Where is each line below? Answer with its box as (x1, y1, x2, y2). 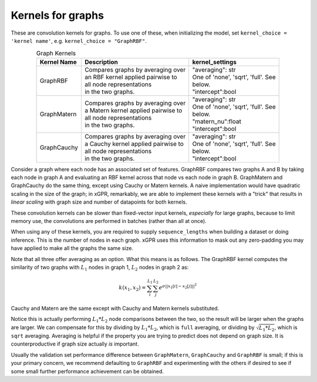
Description (84, 58, 119, 66)
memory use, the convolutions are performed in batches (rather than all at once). (11, 218, 207, 225)
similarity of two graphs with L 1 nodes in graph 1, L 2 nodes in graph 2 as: (11, 264, 189, 272)
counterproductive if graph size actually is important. (11, 340, 139, 347)
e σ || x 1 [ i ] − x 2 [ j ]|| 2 (158, 282, 197, 291)
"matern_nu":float (192, 117, 242, 126)
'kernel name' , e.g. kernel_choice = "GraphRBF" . (11, 37, 147, 44)
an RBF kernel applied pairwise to (84, 73, 177, 81)
